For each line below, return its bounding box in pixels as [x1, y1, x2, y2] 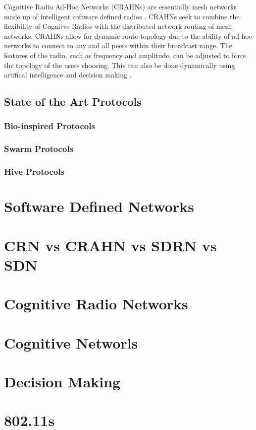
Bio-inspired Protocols [4, 120, 95, 132]
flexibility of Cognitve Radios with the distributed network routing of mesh [4, 21, 232, 31]
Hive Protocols [4, 165, 64, 178]
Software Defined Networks [4, 196, 194, 216]
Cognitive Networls [4, 332, 138, 353]
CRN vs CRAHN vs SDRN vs [4, 235, 217, 255]
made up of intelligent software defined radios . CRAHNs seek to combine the [4, 11, 240, 21]
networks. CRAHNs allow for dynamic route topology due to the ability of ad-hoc [4, 30, 252, 41]
